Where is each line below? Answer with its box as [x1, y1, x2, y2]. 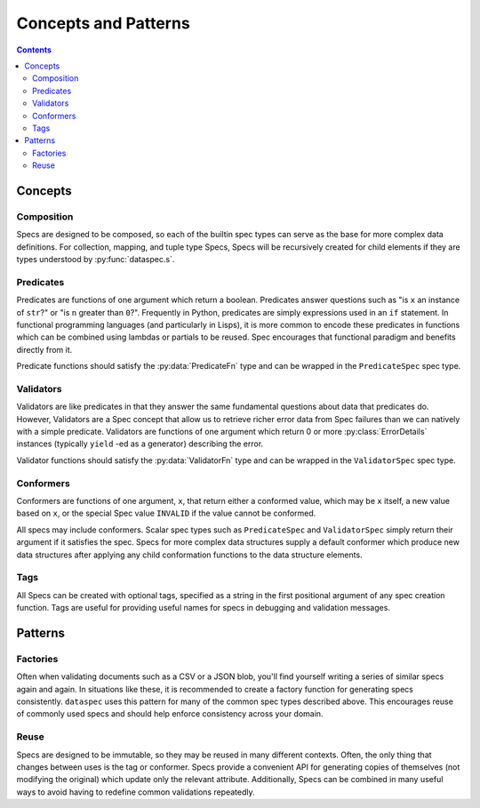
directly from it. [16, 344, 73, 355]
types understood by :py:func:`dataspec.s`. [16, 254, 175, 264]
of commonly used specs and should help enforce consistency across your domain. [16, 708, 324, 719]
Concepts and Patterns [16, 13, 190, 33]
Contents [16, 44, 52, 55]
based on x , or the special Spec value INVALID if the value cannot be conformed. [16, 508, 316, 519]
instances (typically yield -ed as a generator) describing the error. [16, 438, 264, 449]
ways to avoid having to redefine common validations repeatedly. [16, 787, 255, 797]
